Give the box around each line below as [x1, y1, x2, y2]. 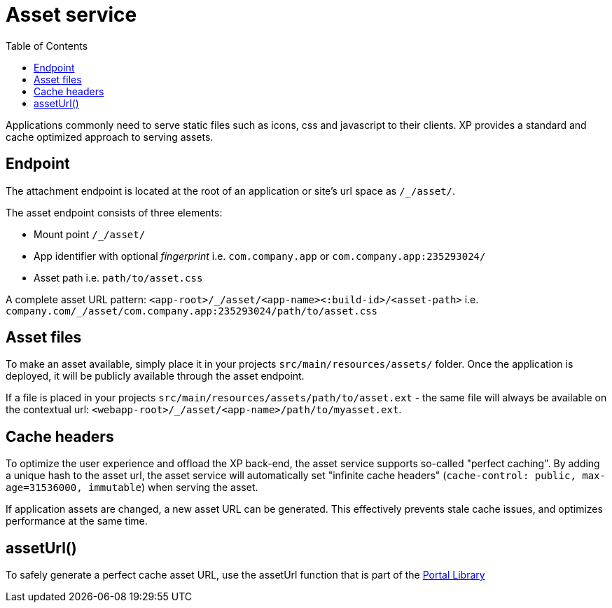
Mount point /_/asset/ [34, 228, 146, 240]
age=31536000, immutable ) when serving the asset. [6, 481, 258, 494]
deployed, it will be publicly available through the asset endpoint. [6, 370, 305, 382]
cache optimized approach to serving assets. [6, 130, 214, 143]
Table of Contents [6, 39, 88, 52]
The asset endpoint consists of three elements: [6, 206, 223, 219]
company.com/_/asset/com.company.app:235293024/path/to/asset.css [6, 305, 378, 317]
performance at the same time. [6, 515, 148, 527]
